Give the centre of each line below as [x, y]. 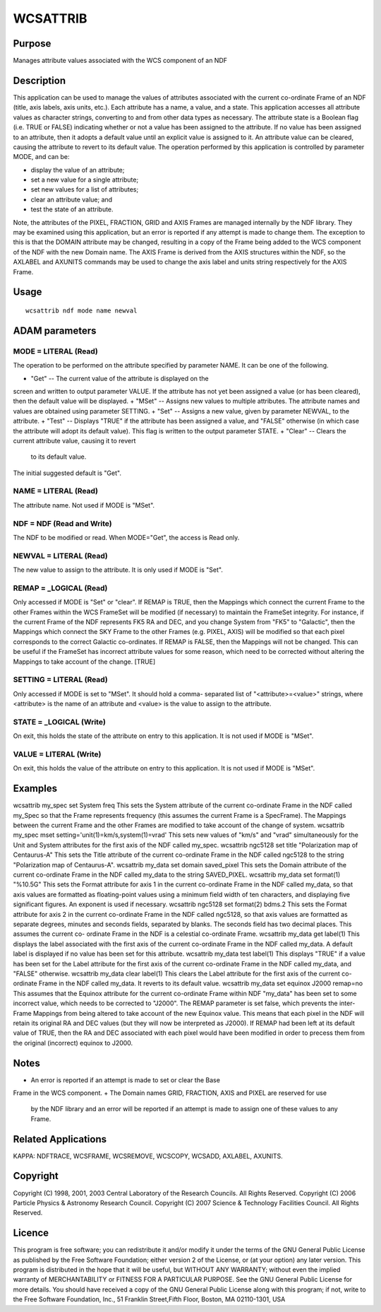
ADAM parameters [55, 330]
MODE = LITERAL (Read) [55, 351]
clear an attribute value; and [72, 199]
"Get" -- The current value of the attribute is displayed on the [120, 378]
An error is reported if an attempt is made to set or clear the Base [125, 1080]
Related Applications [60, 1139]
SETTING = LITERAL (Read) [61, 680]
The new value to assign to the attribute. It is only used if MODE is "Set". [118, 570]
